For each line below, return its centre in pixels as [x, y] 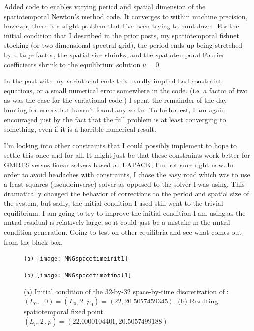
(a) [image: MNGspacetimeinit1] [76, 259]
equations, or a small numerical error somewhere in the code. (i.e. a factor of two [126, 90]
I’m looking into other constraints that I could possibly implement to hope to [121, 145]
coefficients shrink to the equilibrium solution [72, 64]
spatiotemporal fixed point [63, 312]
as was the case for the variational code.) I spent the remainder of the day [115, 100]
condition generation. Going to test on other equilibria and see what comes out [123, 232]
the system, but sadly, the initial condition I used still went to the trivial [113, 203]
